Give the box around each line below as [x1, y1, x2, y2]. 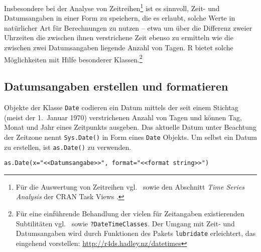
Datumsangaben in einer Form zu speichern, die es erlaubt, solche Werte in [4, 13, 235, 23]
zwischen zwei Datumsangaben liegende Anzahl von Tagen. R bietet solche [4, 42, 233, 53]
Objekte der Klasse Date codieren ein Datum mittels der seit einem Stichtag [4, 102, 238, 113]
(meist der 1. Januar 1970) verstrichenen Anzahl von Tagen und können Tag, [4, 112, 242, 122]
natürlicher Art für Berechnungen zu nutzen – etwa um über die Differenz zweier [4, 22, 252, 33]
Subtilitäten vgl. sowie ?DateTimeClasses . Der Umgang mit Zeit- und [16, 218, 235, 228]
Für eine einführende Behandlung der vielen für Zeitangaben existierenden [16, 208, 244, 219]
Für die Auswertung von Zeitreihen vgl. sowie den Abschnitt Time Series [16, 181, 245, 192]
